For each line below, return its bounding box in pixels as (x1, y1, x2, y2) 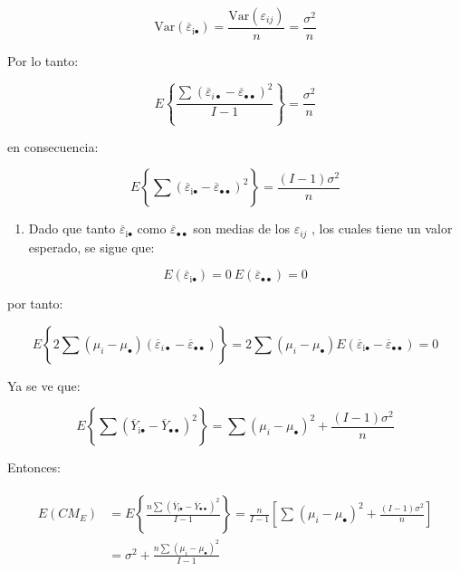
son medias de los (193, 219, 290, 238)
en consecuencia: (7, 137, 99, 156)
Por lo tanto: (7, 52, 79, 71)
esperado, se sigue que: (28, 237, 155, 256)
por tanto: (7, 294, 63, 313)
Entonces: (7, 458, 61, 477)
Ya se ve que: (7, 376, 81, 395)
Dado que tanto (28, 219, 116, 238)
